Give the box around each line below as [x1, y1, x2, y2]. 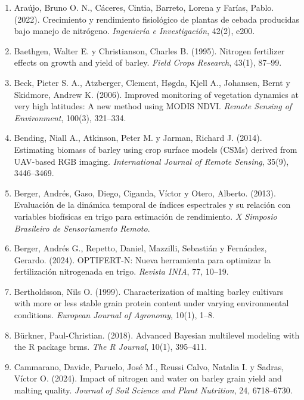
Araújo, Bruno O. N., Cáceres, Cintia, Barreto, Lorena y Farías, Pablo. [14, 1, 274, 13]
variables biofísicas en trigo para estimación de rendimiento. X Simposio [14, 210, 277, 222]
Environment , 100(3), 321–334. [14, 111, 126, 124]
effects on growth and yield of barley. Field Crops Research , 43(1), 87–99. [14, 56, 282, 69]
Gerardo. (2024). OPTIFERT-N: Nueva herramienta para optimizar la [14, 253, 271, 266]
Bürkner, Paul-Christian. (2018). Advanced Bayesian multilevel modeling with [14, 328, 300, 341]
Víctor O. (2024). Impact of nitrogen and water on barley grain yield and [14, 372, 282, 384]
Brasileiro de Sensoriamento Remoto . [14, 221, 150, 234]
